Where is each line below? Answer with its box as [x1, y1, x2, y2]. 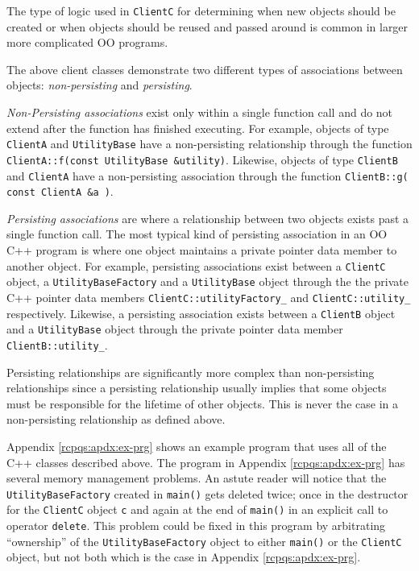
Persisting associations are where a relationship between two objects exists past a [6, 209, 409, 226]
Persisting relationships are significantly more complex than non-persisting [6, 363, 375, 380]
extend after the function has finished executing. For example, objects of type [6, 119, 389, 136]
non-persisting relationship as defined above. [6, 411, 226, 428]
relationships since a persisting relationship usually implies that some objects [6, 379, 387, 396]
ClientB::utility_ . [6, 336, 108, 353]
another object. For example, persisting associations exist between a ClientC [6, 257, 386, 274]
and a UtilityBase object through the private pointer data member [6, 321, 343, 337]
